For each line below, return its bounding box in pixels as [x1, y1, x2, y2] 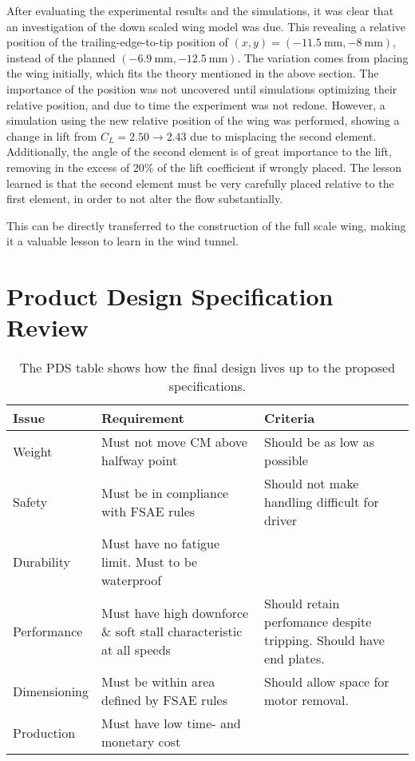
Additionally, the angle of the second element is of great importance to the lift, [6, 143, 392, 160]
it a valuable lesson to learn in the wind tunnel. [6, 233, 239, 249]
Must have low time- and [101, 714, 241, 733]
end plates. [264, 649, 325, 668]
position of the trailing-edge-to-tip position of [6, 34, 228, 50]
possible [264, 451, 308, 470]
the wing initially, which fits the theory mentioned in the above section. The [6, 65, 379, 82]
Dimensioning [13, 681, 89, 700]
